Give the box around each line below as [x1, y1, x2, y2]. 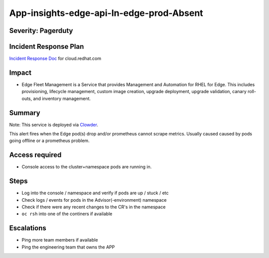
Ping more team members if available [21, 237, 98, 243]
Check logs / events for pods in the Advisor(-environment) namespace [21, 197, 167, 203]
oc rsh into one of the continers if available [21, 211, 113, 217]
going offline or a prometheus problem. [9, 137, 90, 144]
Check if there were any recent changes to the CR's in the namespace [21, 204, 166, 210]
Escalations [9, 224, 47, 233]
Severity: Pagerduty [9, 26, 73, 35]
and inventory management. [33, 95, 91, 102]
